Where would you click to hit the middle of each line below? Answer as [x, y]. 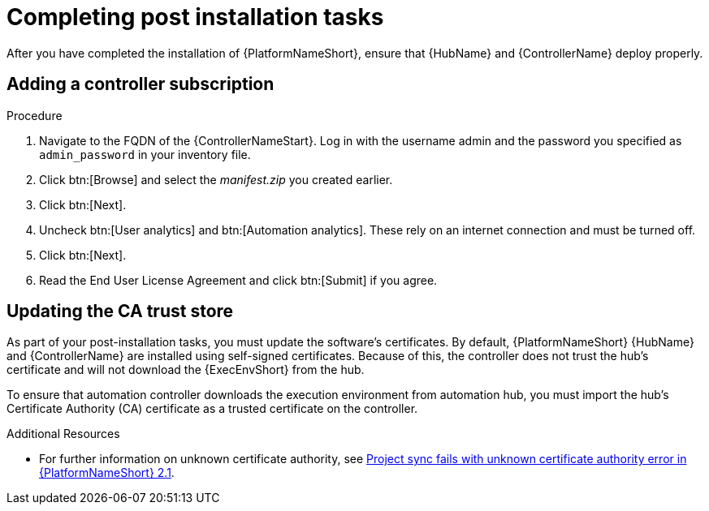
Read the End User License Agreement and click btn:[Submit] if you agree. [238, 280]
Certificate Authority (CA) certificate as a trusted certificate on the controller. [212, 409]
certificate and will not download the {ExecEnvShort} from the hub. [186, 370]
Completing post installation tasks [195, 17]
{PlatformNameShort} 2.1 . [107, 473]
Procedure [35, 115]
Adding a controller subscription [141, 84]
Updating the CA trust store [120, 311]
